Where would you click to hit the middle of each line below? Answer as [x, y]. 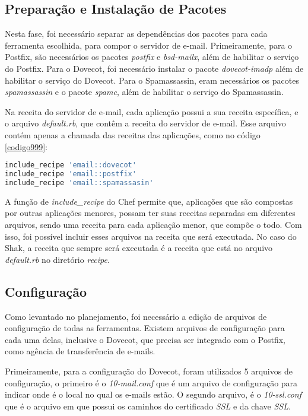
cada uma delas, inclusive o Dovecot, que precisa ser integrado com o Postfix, [145, 339]
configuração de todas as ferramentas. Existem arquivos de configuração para [145, 328]
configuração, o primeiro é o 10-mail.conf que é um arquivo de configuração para [151, 382]
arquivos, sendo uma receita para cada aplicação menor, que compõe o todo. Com [153, 224]
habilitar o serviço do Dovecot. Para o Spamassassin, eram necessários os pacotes [152, 80]
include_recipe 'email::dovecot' [71, 165]
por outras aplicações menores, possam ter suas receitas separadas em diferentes [150, 213]
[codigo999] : [26, 146]
